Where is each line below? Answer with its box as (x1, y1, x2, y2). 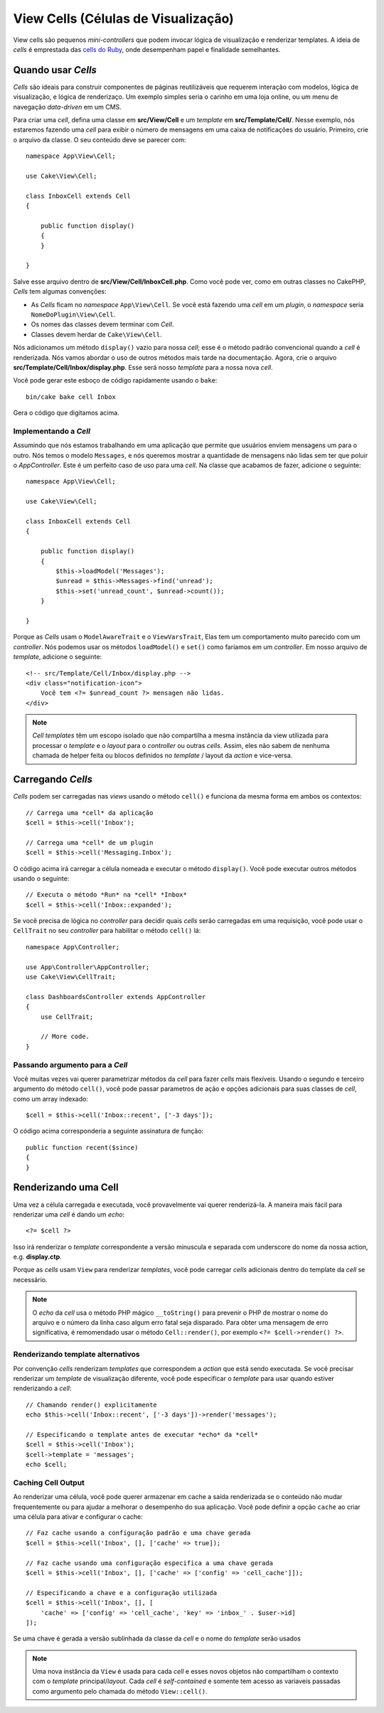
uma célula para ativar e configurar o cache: (13, 1512, 144, 1521)
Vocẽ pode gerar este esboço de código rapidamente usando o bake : (13, 376, 218, 385)
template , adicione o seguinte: (13, 653, 102, 661)
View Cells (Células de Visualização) (13, 11, 234, 26)
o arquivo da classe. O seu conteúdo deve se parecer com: (13, 135, 186, 144)
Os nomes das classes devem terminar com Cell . (31, 320, 174, 329)
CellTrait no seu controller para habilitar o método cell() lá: (13, 927, 201, 935)
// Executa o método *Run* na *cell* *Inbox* (26, 891, 188, 899)
